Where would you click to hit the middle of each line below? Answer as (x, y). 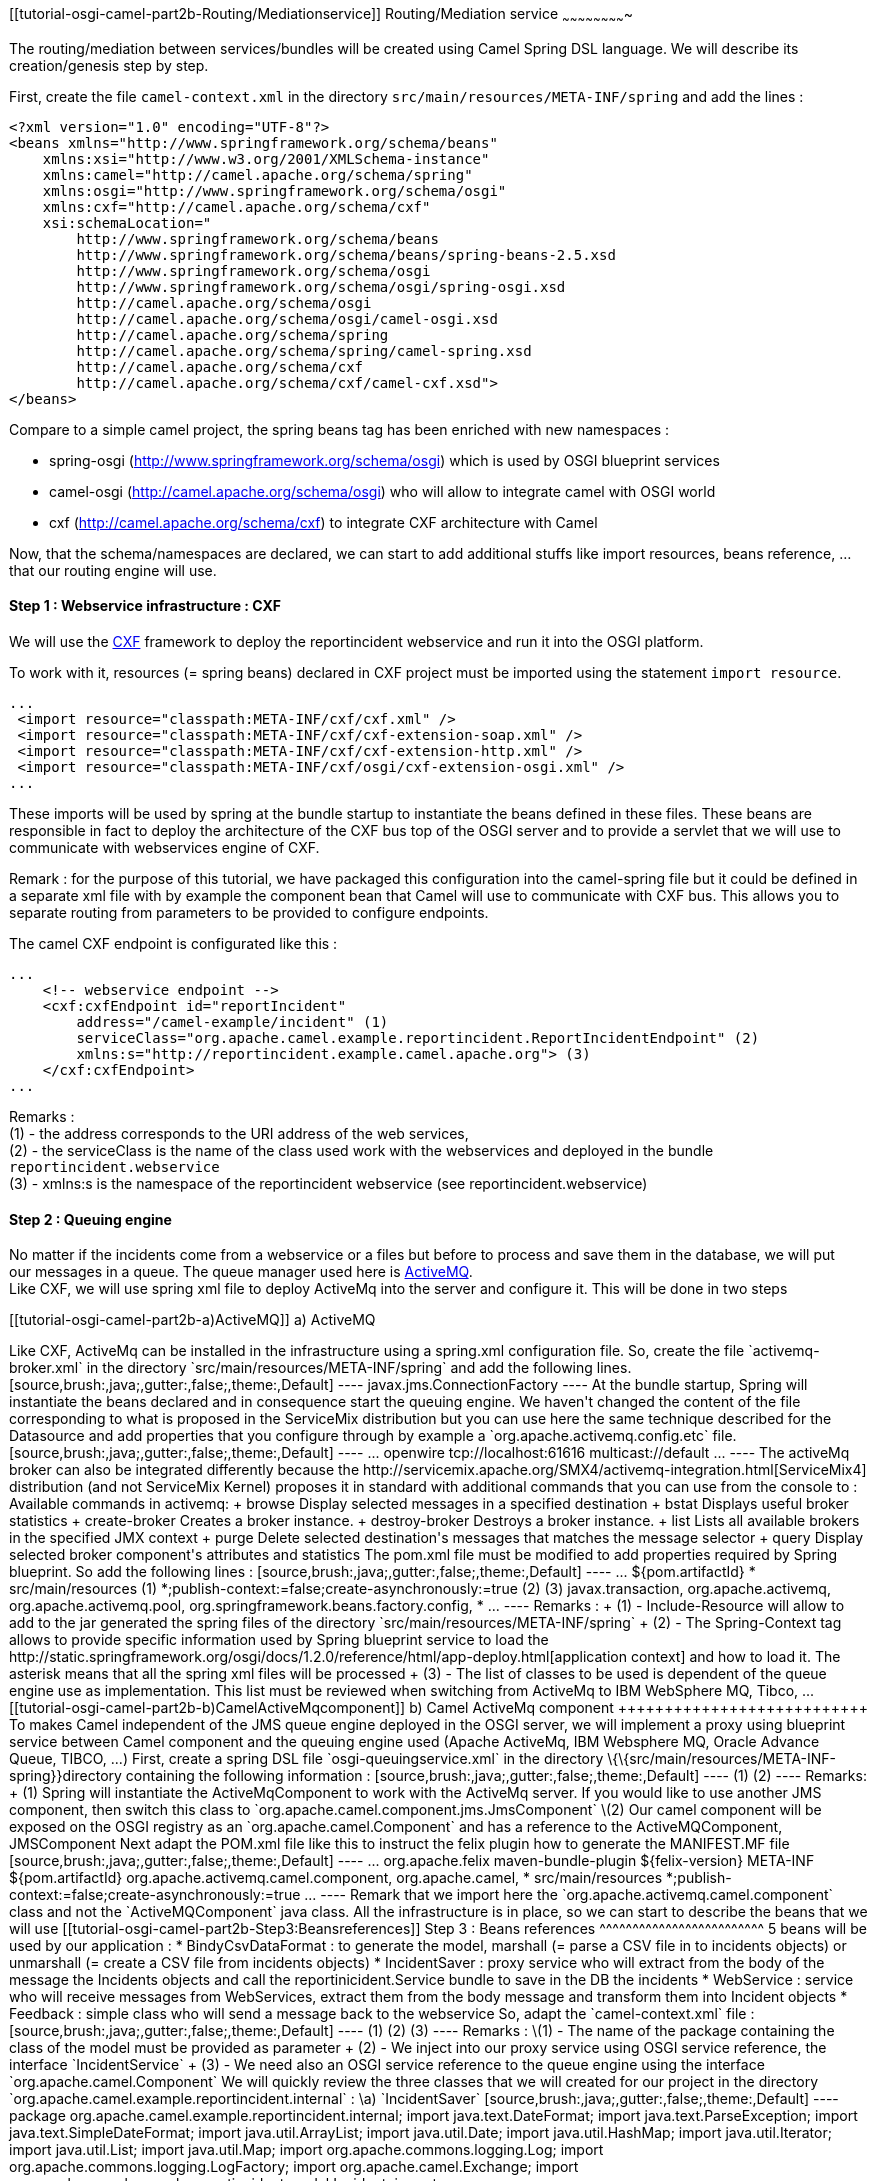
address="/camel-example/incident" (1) (232, 1022)
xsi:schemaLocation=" (127, 222)
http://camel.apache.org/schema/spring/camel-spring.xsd (304, 350)
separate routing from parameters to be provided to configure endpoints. (249, 913)
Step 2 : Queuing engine (90, 1219)
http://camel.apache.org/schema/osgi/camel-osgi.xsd (287, 318)
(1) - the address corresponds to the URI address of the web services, (239, 1134)
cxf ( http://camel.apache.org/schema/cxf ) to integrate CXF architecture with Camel (323, 522)
